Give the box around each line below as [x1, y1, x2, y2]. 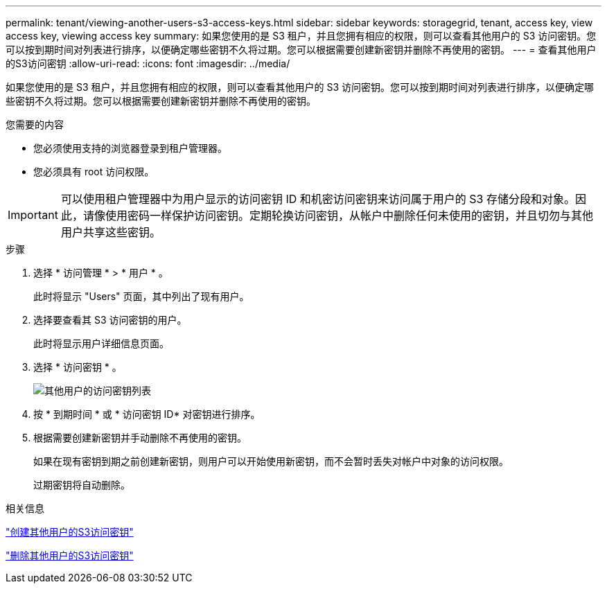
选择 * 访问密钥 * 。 [33, 361, 122, 373]
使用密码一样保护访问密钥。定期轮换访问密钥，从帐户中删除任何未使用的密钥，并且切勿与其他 [105, 209, 593, 222]
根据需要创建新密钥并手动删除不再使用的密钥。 [33, 432, 247, 443]
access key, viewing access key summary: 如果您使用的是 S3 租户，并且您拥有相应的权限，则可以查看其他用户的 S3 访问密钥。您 [6, 30, 597, 42]
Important [8, 208, 58, 222]
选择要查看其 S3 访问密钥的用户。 [33, 314, 187, 326]
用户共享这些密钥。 [60, 225, 161, 239]
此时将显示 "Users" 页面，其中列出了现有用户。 [33, 290, 249, 302]
